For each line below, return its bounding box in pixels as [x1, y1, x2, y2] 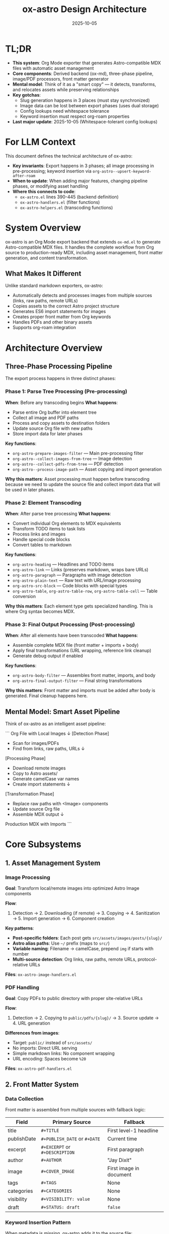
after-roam [12, 173, 36, 178]
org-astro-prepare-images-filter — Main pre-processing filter [12, 450, 144, 456]
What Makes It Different [5, 269, 81, 278]
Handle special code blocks [12, 536, 70, 542]
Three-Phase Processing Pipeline [5, 362, 113, 370]
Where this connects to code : [12, 188, 76, 194]
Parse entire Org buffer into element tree [12, 409, 97, 415]
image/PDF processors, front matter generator [12, 75, 109, 82]
